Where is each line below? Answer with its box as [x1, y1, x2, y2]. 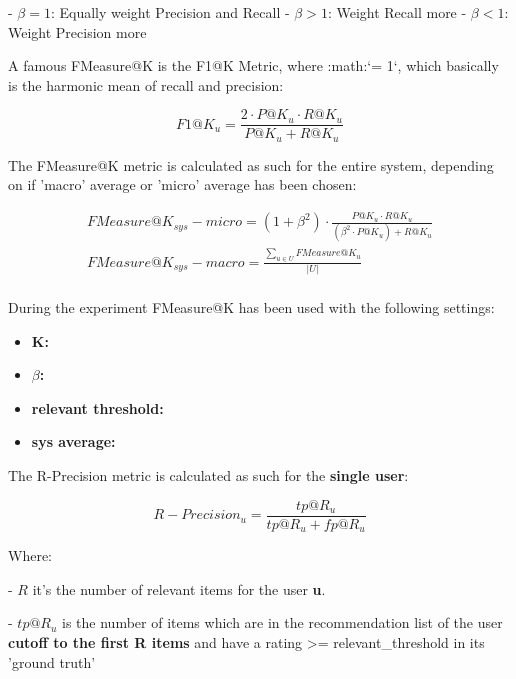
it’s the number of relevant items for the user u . [32, 578, 326, 599]
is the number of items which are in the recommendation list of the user [62, 612, 503, 633]
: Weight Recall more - [327, 2, 467, 22]
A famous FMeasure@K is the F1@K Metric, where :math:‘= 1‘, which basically [8, 55, 499, 76]
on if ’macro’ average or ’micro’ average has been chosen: [8, 174, 357, 195]
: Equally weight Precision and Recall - [50, 2, 290, 22]
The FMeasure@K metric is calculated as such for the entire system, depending [8, 154, 494, 175]
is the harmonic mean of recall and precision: [8, 74, 284, 95]
